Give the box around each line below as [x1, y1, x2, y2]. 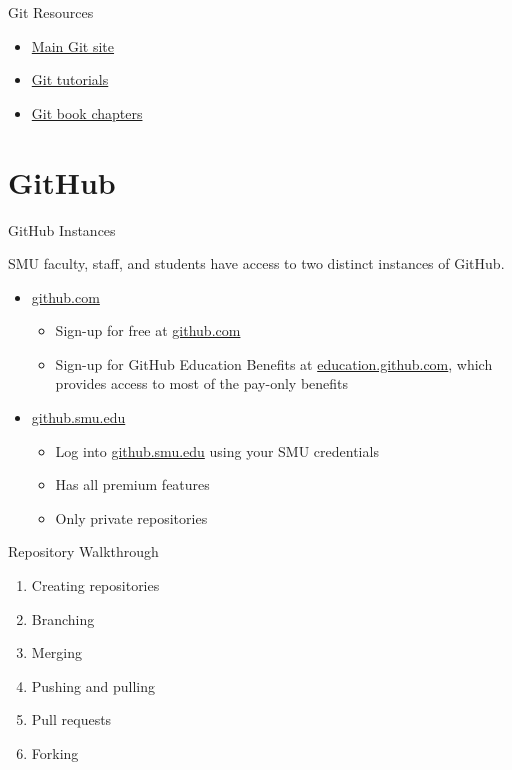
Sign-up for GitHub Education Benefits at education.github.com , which [55, 353, 493, 374]
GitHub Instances [8, 219, 116, 240]
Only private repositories [55, 507, 208, 528]
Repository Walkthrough [8, 541, 159, 562]
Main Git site [31, 35, 115, 56]
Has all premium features [55, 474, 210, 495]
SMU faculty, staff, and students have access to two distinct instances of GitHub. [8, 253, 505, 274]
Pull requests [31, 709, 112, 730]
